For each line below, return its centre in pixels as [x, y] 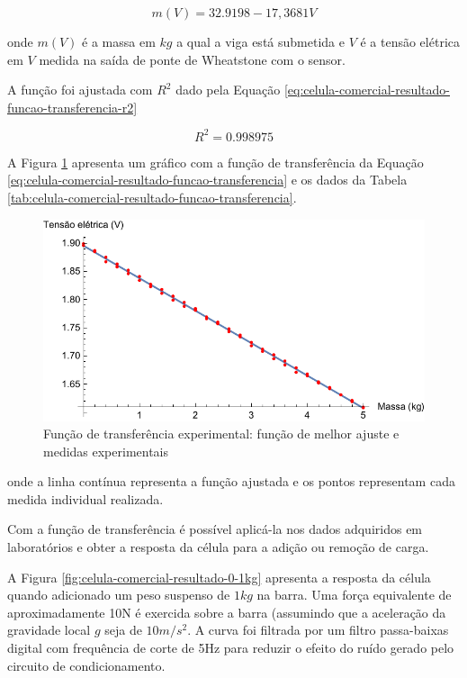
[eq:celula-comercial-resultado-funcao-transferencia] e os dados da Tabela [207, 180]
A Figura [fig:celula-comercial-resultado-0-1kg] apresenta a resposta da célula [219, 577]
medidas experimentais [106, 451]
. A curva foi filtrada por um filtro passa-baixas [318, 630]
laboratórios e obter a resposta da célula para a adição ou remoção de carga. [218, 547]
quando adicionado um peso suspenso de [119, 595]
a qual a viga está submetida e [260, 41]
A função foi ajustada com [80, 90]
